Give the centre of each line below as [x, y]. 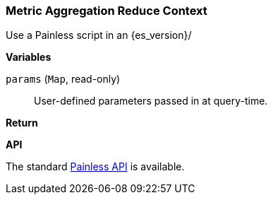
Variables [29, 57]
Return [22, 123]
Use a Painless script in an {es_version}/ [99, 35]
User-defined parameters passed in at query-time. [151, 101]
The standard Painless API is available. [95, 167]
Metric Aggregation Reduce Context [107, 11]
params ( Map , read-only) [63, 79]
